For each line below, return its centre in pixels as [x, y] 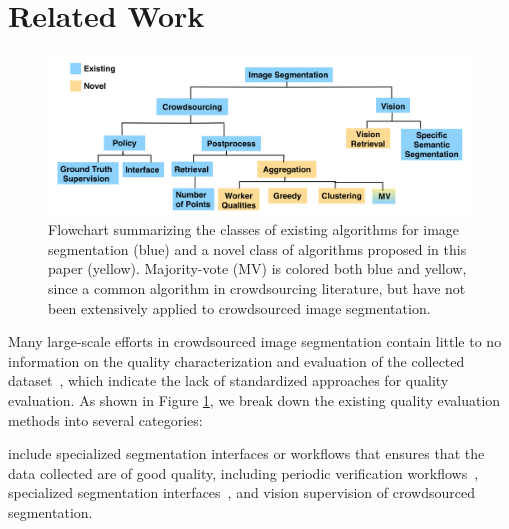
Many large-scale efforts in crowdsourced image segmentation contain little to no [255, 341]
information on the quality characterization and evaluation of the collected [236, 360]
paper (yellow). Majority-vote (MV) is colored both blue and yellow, [257, 268]
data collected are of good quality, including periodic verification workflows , [243, 472]
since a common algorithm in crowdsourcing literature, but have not [257, 287]
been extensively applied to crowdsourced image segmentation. [239, 307]
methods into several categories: [105, 419]
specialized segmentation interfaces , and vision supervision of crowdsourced [241, 492]
